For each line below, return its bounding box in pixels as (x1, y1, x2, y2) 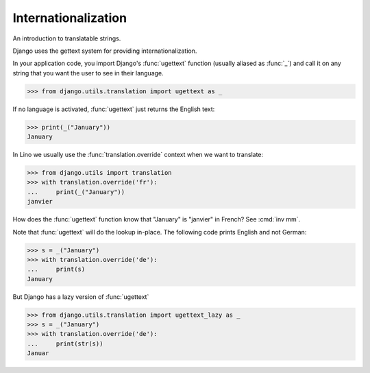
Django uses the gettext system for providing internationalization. (12, 47, 197, 55)
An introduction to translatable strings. (12, 34, 121, 43)
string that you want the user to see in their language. (12, 69, 164, 77)
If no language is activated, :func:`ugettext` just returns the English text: (12, 105, 215, 113)
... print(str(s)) (27, 339, 103, 348)
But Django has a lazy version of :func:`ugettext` (12, 292, 149, 301)
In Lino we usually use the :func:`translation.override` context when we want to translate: (12, 151, 264, 159)
